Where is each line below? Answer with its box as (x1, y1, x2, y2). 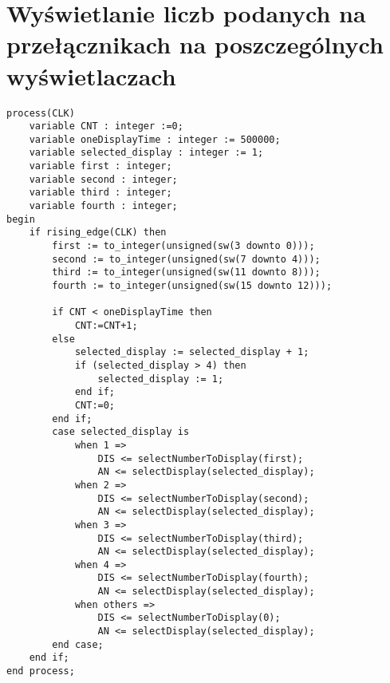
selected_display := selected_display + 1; (74, 346, 309, 358)
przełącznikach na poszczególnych (6, 28, 384, 61)
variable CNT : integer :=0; (29, 120, 183, 132)
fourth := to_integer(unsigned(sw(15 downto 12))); (52, 280, 333, 292)
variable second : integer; (29, 173, 178, 185)
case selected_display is (52, 426, 190, 438)
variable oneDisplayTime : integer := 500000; (29, 133, 281, 145)
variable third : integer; (29, 187, 172, 199)
